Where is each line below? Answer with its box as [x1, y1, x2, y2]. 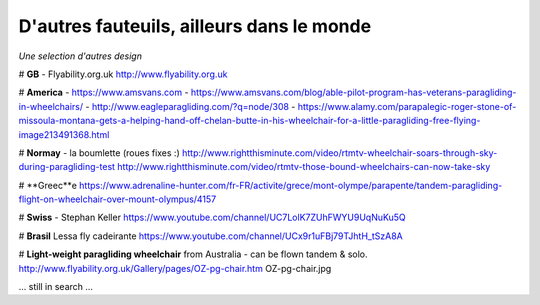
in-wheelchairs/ [18, 100, 84, 112]
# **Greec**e [18, 179, 77, 191]
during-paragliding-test [18, 161, 115, 173]
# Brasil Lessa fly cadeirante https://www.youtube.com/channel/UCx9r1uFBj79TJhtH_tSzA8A [18, 230, 404, 242]
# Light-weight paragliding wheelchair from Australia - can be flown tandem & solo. [18, 248, 368, 260]
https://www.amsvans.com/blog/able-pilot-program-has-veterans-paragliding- [190, 86, 517, 99]
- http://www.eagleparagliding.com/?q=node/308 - [85, 100, 296, 112]
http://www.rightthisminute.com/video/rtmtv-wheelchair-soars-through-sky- [181, 146, 498, 159]
